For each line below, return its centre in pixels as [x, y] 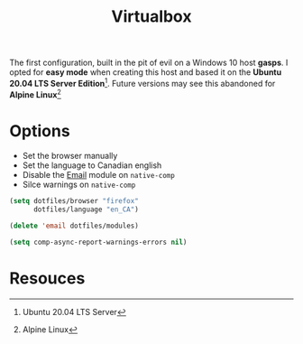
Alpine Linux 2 [35, 94]
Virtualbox [151, 17]
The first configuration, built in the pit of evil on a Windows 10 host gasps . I [149, 63]
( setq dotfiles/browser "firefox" [74, 201]
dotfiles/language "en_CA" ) [86, 209]
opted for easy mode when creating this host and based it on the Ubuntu [146, 72]
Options [40, 130]
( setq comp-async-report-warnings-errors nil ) [98, 242]
